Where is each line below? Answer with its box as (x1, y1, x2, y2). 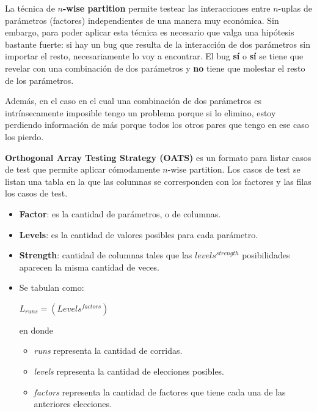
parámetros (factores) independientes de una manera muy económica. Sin (5, 13, 279, 26)
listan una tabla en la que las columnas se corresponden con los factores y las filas (5, 174, 312, 187)
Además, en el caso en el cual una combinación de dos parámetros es (5, 94, 261, 107)
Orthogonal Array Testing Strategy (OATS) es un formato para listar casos (5, 151, 312, 163)
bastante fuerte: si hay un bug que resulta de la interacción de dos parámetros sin (5, 37, 310, 50)
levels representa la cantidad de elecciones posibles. (34, 365, 224, 378)
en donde (19, 323, 54, 336)
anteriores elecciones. (34, 397, 112, 410)
